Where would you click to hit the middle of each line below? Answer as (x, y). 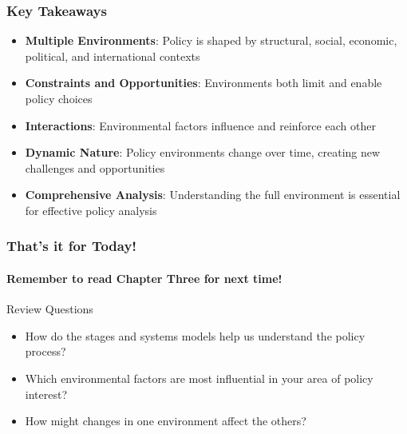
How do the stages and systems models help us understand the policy (195, 335)
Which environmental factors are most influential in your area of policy (199, 378)
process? (45, 351)
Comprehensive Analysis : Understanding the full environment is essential (213, 195)
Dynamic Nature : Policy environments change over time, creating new (203, 152)
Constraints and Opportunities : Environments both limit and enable (203, 83)
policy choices (59, 98)
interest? (46, 394)
